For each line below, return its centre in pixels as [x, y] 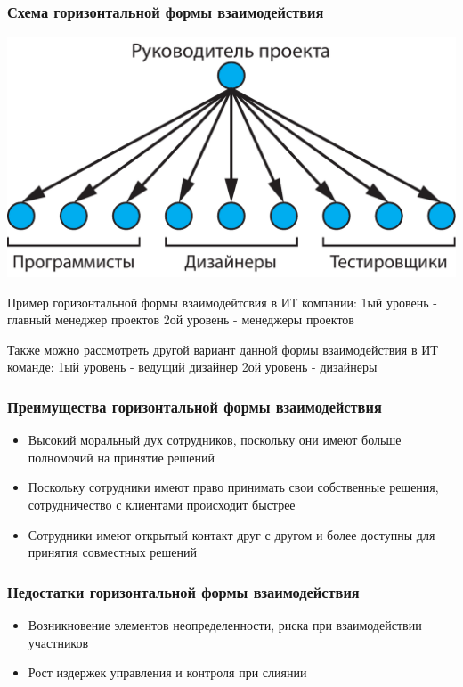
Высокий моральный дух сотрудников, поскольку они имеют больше [215, 440]
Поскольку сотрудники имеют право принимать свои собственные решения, [233, 487]
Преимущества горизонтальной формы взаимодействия [195, 406]
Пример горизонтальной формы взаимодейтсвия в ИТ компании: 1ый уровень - [222, 302]
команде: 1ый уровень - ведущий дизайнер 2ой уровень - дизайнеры [192, 367]
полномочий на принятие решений [121, 457]
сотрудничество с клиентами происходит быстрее [162, 504]
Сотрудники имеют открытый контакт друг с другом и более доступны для [231, 534]
